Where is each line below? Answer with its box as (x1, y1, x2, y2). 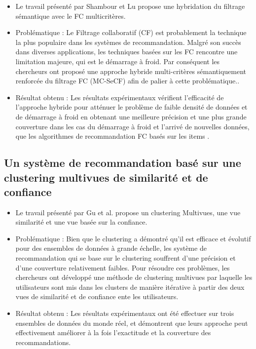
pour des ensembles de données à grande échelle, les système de (15, 243, 207, 253)
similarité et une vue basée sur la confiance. (15, 217, 147, 227)
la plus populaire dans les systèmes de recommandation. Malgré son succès (15, 37, 241, 47)
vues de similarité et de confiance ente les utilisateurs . (15, 291, 179, 302)
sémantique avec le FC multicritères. (15, 10, 126, 21)
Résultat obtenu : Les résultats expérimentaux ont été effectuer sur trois (15, 308, 234, 318)
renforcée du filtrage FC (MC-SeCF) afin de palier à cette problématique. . (15, 76, 240, 86)
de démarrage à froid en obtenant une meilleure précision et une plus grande (15, 111, 247, 121)
